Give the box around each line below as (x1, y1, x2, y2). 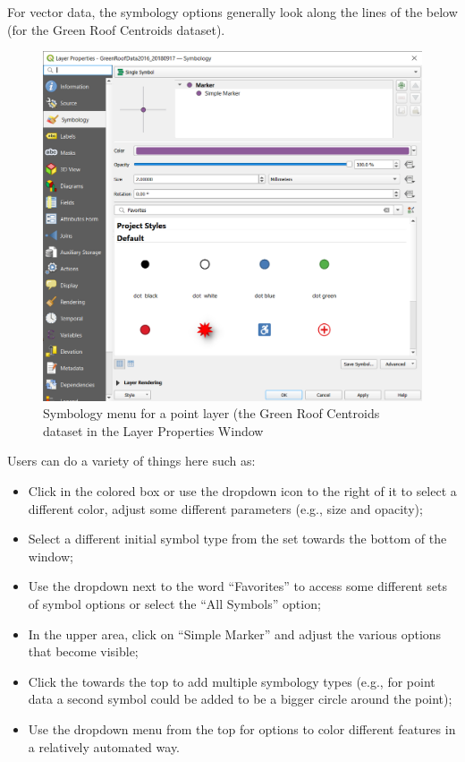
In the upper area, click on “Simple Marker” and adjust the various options (28, 624, 442, 643)
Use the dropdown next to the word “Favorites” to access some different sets (28, 577, 448, 595)
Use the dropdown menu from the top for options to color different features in (28, 719, 456, 738)
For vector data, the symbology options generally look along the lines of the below (7, 3, 458, 21)
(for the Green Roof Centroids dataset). (7, 20, 225, 39)
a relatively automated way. (28, 737, 181, 756)
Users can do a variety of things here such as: (7, 451, 256, 470)
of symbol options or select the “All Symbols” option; (28, 594, 321, 612)
